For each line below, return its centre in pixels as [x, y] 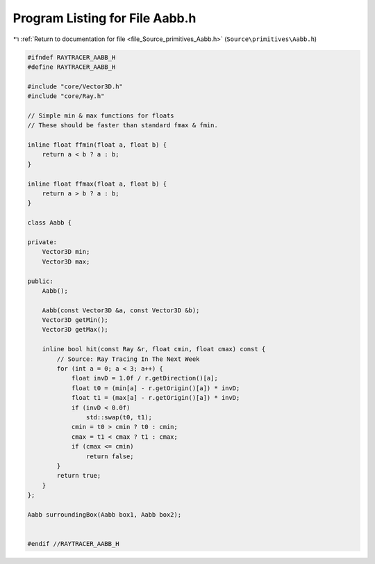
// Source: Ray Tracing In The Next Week [128, 359]
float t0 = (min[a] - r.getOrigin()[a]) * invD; [156, 388]
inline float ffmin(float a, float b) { [97, 145]
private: [42, 242]
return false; [110, 456]
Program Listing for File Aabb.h [105, 18]
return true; [79, 476]
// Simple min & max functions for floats [101, 115]
